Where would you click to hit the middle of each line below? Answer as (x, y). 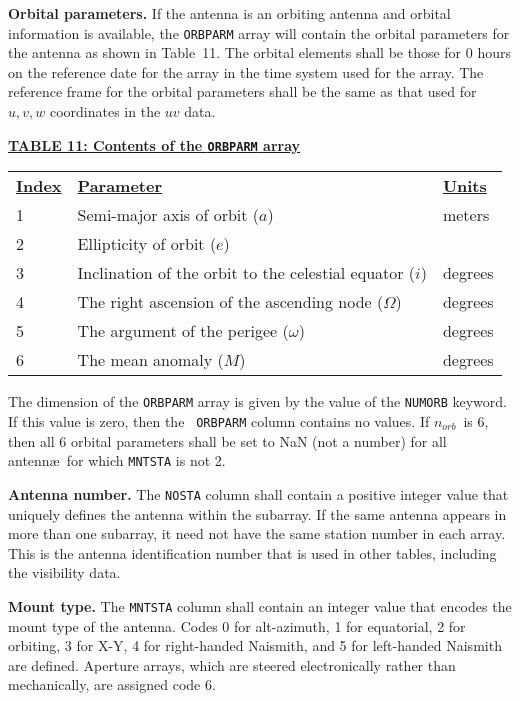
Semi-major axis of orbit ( (168, 215)
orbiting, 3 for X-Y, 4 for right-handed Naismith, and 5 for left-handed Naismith (255, 645)
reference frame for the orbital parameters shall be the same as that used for (242, 91)
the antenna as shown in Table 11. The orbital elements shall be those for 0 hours (260, 52)
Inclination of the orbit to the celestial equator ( (246, 273)
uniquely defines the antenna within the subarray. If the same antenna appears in (257, 513)
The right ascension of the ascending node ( (230, 302)
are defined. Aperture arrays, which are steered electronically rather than (232, 664)
